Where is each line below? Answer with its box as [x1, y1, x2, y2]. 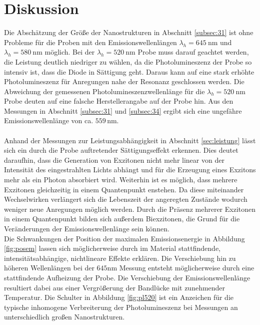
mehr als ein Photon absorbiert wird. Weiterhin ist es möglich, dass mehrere [4, 174, 237, 185]
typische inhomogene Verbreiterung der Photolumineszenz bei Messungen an [4, 301, 238, 312]
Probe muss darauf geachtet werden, [137, 47, 249, 57]
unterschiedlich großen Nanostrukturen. [4, 311, 125, 322]
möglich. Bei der [44, 47, 95, 57]
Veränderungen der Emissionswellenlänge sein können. [4, 223, 169, 233]
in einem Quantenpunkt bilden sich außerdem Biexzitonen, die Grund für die [4, 213, 240, 224]
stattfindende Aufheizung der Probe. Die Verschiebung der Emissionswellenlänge [4, 272, 250, 282]
